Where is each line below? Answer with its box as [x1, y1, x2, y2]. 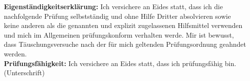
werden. [4, 48, 27, 58]
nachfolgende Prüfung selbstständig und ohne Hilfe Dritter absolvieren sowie [4, 11, 231, 21]
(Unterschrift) [4, 67, 45, 78]
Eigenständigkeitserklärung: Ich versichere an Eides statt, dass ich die [4, 1, 223, 11]
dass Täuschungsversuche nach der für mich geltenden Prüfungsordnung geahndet [4, 39, 246, 49]
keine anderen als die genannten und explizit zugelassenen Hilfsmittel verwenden [4, 20, 243, 30]
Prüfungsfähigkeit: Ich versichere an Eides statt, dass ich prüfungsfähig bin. [4, 58, 236, 68]
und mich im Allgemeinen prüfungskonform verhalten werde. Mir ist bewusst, [4, 29, 234, 40]
